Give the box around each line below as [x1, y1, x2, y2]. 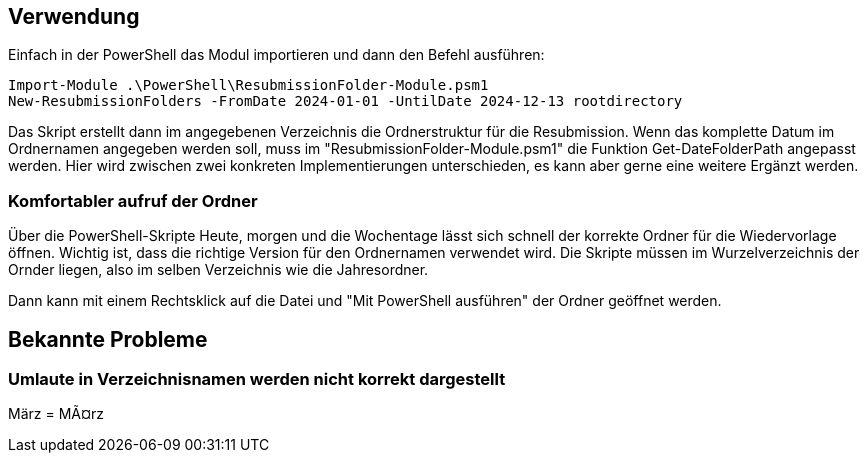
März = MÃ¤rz [8, 405, 105, 423]
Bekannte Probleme [8, 326, 208, 352]
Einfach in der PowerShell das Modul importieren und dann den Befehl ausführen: [8, 46, 545, 64]
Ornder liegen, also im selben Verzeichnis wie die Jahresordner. [8, 261, 429, 279]
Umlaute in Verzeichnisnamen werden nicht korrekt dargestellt [8, 369, 506, 390]
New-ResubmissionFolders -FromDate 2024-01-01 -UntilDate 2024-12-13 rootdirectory [8, 93, 683, 110]
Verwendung [8, 4, 140, 29]
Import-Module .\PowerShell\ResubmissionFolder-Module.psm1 [8, 77, 489, 94]
